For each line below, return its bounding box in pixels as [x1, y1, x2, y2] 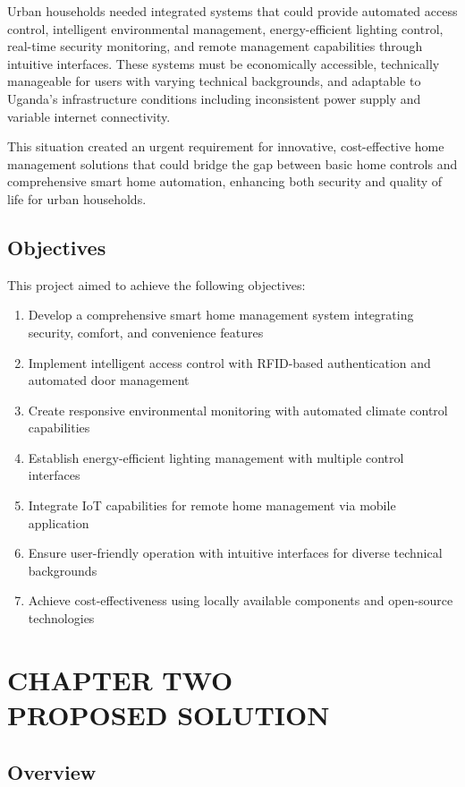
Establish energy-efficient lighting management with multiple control [28, 448, 404, 466]
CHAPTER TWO [7, 661, 233, 697]
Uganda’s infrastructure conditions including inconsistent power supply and [7, 89, 421, 107]
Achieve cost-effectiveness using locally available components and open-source [28, 591, 453, 610]
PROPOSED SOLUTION [7, 697, 330, 733]
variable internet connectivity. [7, 107, 171, 125]
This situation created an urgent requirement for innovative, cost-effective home [7, 137, 444, 156]
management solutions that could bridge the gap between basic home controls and [7, 154, 458, 173]
